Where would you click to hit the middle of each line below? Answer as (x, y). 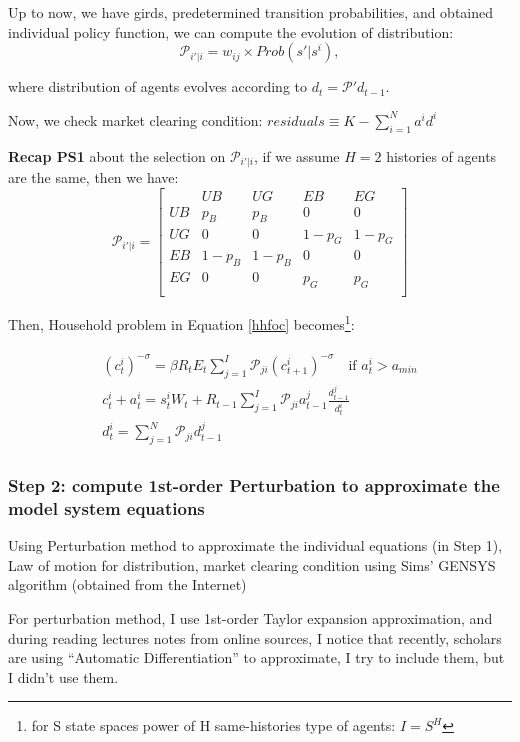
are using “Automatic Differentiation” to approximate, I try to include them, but (256, 657)
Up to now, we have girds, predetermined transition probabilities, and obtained (251, 12)
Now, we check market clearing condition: (135, 119)
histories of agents (441, 155)
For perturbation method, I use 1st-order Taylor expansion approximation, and (250, 617)
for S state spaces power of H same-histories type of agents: (213, 725)
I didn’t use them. (63, 676)
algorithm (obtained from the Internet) (127, 584)
